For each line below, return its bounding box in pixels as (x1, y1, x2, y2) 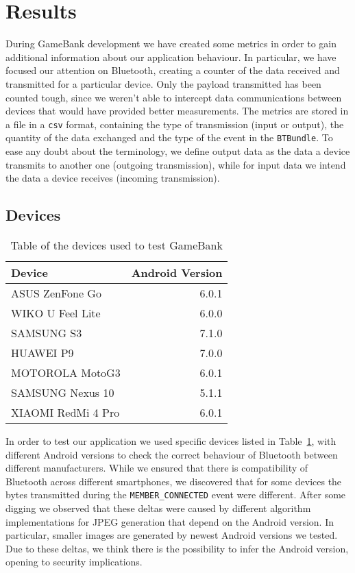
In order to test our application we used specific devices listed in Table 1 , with (5, 433, 336, 448)
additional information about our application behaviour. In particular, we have (5, 49, 336, 64)
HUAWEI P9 (11, 344, 74, 361)
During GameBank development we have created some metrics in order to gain (5, 36, 336, 51)
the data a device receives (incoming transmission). (5, 171, 220, 185)
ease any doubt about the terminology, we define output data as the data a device (5, 144, 350, 158)
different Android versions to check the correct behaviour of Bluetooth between (5, 447, 338, 461)
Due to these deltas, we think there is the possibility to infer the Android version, (5, 541, 349, 555)
